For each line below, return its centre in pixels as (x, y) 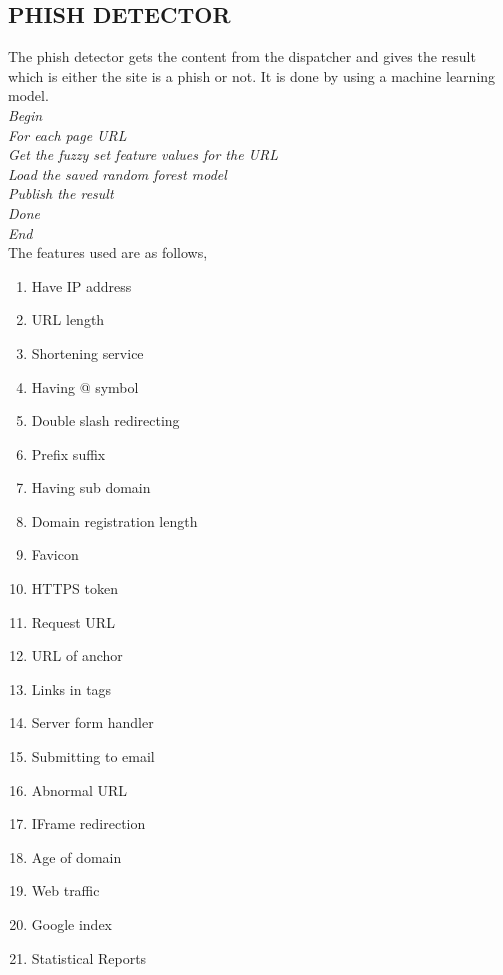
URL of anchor (77, 655)
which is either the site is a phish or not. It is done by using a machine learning (252, 75)
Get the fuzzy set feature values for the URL (143, 154)
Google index (72, 924)
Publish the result (61, 193)
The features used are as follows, (108, 252)
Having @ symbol (85, 386)
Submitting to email (93, 756)
